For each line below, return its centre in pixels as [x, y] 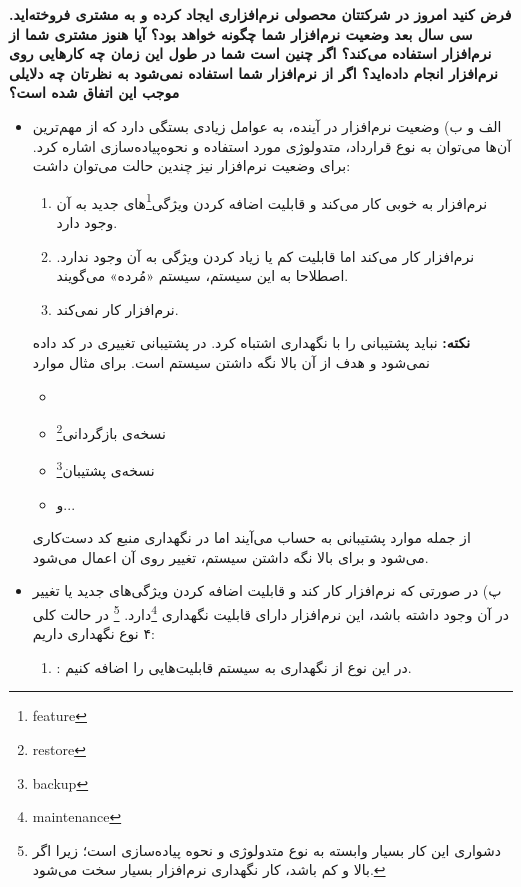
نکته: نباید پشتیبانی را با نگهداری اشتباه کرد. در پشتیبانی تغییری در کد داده [251, 342]
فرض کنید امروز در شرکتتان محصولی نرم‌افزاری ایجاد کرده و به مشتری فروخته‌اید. [260, 14]
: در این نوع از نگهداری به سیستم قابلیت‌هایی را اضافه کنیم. [234, 666]
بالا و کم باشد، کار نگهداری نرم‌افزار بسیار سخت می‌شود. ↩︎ [209, 869]
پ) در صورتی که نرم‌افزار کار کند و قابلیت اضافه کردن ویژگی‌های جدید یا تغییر [267, 590]
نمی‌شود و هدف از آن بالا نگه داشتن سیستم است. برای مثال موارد [231, 361]
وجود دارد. [87, 222]
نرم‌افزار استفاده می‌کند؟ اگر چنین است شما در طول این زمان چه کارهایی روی [250, 53]
